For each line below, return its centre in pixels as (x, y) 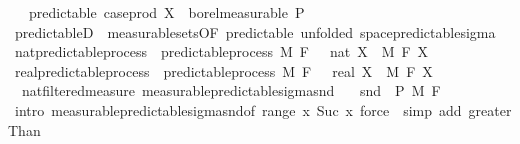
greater (490, 109)
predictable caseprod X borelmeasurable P (166, 12)
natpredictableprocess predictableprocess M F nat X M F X (221, 51)
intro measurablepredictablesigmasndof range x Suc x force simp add (238, 109)
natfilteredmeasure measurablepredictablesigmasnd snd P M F (231, 90)
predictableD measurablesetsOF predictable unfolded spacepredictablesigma (255, 31)
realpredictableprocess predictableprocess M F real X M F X (223, 70)
